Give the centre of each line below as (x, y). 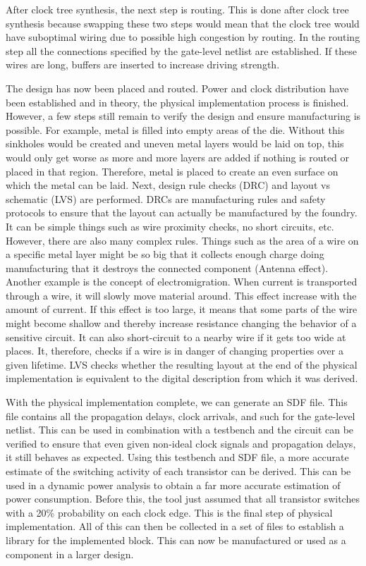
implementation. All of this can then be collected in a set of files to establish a (175, 526)
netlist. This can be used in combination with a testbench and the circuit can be (180, 430)
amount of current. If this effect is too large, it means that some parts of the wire (182, 309)
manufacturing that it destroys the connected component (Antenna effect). (167, 267)
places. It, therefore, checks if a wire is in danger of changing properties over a (175, 351)
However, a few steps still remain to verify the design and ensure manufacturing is (183, 116)
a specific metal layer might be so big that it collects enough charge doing (165, 254)
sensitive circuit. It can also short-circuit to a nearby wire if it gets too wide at (176, 337)
